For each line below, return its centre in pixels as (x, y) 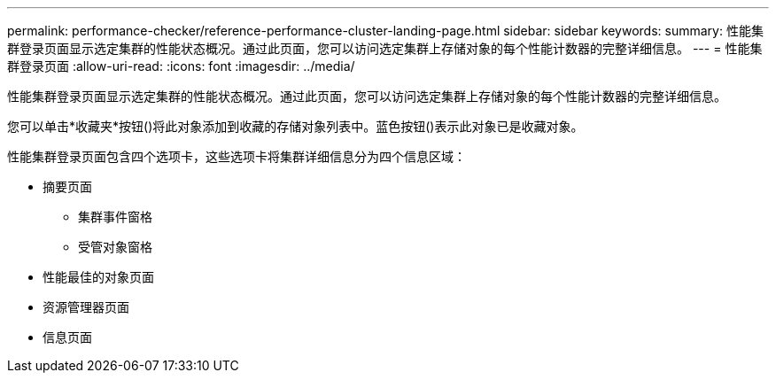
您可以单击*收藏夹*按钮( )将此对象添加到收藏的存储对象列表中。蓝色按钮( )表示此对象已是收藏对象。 (295, 126)
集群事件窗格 (115, 217)
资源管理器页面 (86, 307)
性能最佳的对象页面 (98, 277)
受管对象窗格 (115, 247)
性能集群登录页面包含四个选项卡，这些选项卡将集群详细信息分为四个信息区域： (237, 156)
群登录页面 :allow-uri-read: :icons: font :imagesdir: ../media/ (181, 66)
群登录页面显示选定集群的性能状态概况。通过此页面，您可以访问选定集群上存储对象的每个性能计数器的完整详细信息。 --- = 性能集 (385, 48)
